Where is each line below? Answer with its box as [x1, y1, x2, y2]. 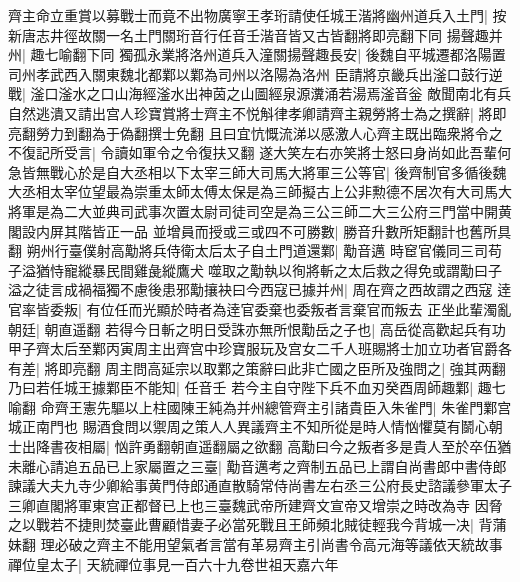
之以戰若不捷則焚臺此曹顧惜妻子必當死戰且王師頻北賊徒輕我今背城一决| [8, 514, 474, 535]
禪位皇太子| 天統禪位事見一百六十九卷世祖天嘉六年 [8, 553, 339, 574]
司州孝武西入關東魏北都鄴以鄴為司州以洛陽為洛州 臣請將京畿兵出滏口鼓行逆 [8, 63, 503, 84]
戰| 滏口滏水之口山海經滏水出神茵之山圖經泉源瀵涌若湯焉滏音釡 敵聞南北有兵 [8, 83, 512, 104]
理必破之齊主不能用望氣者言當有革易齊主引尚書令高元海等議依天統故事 [40, 534, 503, 555]
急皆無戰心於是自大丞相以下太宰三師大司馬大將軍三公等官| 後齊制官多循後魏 [8, 161, 507, 182]
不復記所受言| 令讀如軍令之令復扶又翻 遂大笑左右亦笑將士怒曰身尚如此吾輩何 [8, 142, 512, 163]
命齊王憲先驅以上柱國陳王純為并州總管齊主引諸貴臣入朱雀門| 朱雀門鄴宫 [40, 396, 512, 417]
